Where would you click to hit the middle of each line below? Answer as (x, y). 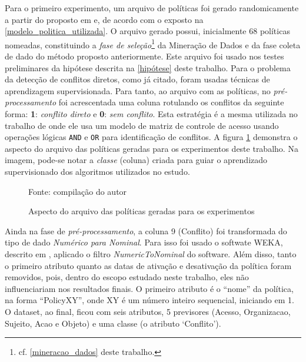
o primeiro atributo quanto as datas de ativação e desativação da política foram (148, 265)
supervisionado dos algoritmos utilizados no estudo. (97, 172)
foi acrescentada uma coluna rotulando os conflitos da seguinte (171, 102)
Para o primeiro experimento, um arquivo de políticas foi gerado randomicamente (152, 8)
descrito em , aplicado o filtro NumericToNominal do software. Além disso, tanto (151, 254)
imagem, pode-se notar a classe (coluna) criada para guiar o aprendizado (136, 160)
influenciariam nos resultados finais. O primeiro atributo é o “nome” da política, (149, 288)
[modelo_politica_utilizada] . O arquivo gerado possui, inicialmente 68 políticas (147, 31)
